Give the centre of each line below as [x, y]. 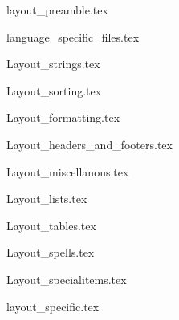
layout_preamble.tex [57, 10]
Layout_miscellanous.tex [68, 171]
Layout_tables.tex [51, 225]
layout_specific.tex [53, 306]
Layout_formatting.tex [63, 117]
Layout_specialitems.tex [67, 279]
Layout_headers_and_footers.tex [89, 144]
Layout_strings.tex [53, 64]
